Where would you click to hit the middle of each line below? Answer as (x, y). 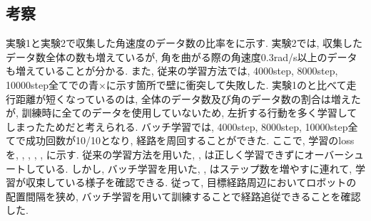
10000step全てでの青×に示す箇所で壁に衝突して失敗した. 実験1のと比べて (176, 84)
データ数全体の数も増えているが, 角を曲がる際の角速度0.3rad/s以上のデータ (182, 56)
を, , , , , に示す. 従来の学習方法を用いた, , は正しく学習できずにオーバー (175, 154)
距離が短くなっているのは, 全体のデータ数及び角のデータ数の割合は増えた (188, 98)
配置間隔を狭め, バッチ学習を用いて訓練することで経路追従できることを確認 (183, 196)
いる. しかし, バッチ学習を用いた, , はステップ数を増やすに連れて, (199, 168)
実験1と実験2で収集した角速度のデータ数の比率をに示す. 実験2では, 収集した (184, 43)
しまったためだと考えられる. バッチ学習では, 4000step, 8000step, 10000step (177, 126)
